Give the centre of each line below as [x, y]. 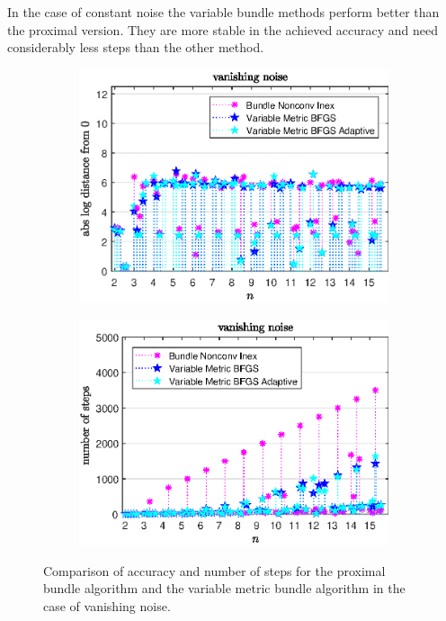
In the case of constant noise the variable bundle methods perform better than [223, 12]
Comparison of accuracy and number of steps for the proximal [214, 570]
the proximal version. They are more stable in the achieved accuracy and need [223, 29]
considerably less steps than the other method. [136, 47]
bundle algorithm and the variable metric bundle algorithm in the [224, 588]
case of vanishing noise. [107, 605]
